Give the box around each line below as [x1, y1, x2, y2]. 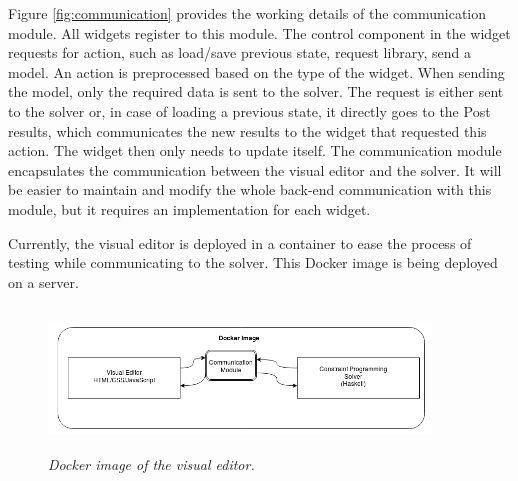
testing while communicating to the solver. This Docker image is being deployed [8, 252, 498, 273]
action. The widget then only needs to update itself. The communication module [8, 140, 502, 161]
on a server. [8, 271, 79, 292]
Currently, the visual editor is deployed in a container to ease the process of [8, 232, 472, 253]
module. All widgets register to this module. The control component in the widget [8, 22, 511, 43]
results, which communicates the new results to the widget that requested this [8, 120, 487, 141]
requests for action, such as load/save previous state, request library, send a [8, 42, 471, 63]
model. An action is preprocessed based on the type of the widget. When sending [8, 61, 505, 82]
